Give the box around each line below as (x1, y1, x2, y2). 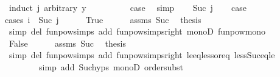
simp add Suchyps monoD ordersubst (38, 60, 184, 73)
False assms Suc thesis (9, 36, 126, 49)
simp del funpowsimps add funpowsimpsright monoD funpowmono (9, 25, 266, 38)
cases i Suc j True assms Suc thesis (5, 13, 201, 25)
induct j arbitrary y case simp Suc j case (9, 1, 247, 13)
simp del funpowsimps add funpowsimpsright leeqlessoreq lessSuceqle (9, 49, 275, 61)
